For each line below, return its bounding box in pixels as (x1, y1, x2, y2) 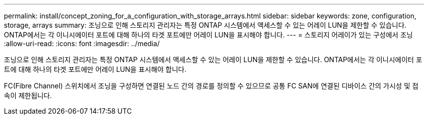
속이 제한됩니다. (4, 91, 52, 100)
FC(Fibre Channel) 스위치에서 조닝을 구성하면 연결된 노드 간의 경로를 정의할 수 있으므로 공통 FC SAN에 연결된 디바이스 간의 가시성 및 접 (4, 82, 419, 90)
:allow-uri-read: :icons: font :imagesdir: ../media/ (4, 39, 160, 48)
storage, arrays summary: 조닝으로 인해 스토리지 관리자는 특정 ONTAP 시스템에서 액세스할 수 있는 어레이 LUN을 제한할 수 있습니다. (4, 21, 407, 29)
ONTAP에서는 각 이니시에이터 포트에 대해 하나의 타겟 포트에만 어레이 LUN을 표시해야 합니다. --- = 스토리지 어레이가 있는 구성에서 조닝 (4, 31, 413, 39)
